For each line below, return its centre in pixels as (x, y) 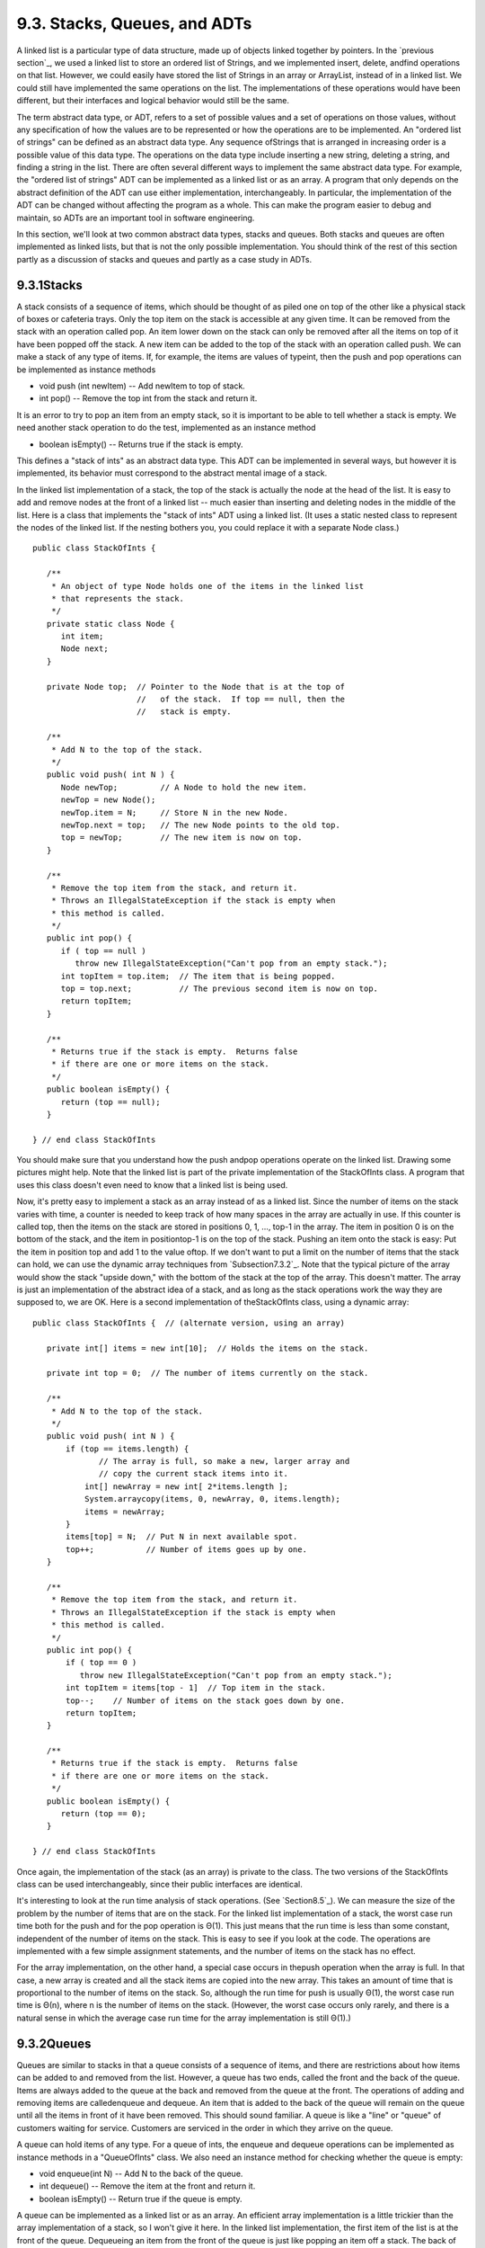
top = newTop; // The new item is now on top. (181, 838)
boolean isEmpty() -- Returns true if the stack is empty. (141, 444)
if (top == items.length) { (128, 1449)
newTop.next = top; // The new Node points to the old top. (200, 825)
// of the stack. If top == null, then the (241, 700)
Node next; (84, 649)
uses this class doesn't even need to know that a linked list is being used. (152, 1185)
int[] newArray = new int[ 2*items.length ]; (186, 1486)
